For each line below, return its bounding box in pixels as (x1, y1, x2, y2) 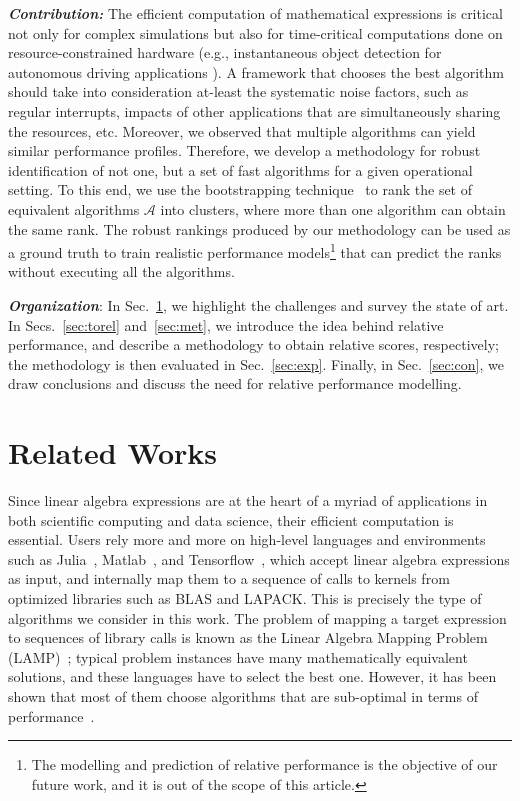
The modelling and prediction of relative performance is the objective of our (31, 754, 498, 775)
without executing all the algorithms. (8, 261, 235, 282)
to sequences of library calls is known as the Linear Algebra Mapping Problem (8, 627, 488, 648)
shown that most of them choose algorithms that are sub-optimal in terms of (8, 686, 478, 706)
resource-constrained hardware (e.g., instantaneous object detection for (8, 42, 442, 63)
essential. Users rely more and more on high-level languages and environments (8, 529, 486, 550)
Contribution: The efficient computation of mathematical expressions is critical (8, 3, 503, 23)
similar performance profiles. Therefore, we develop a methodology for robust (8, 140, 481, 161)
